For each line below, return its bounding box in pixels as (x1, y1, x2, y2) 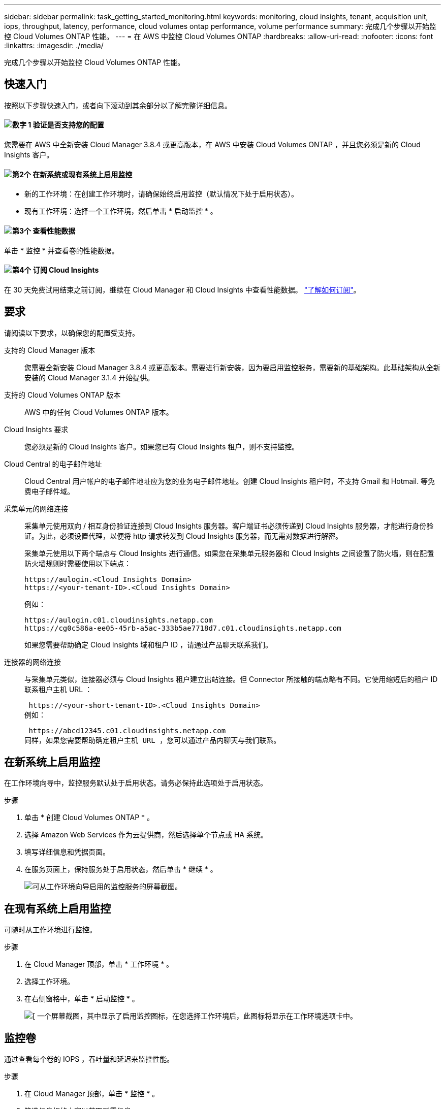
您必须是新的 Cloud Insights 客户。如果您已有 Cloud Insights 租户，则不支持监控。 (24, 442, 299, 451)
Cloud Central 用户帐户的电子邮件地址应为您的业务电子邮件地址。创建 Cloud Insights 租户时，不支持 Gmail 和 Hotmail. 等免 (24, 476, 435, 485)
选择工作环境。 (24, 977, 74, 986)
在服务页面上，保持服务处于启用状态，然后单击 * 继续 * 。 (24, 865, 217, 874)
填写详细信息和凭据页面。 (24, 847, 110, 857)
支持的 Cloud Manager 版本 (4, 345, 96, 354)
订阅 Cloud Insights (33, 266, 99, 275)
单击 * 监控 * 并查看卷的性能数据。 (4, 246, 119, 255)
